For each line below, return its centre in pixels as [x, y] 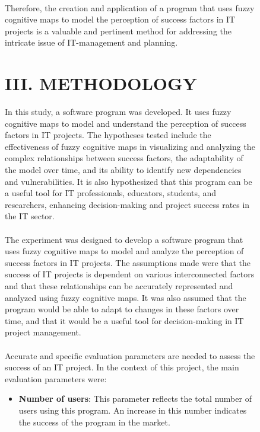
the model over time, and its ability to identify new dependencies [123, 170]
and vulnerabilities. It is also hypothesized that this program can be [129, 181]
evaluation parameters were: [56, 378]
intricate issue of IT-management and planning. [91, 42]
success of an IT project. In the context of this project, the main [122, 367]
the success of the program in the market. [94, 422]
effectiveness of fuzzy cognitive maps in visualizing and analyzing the [130, 146]
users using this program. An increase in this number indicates [133, 410]
